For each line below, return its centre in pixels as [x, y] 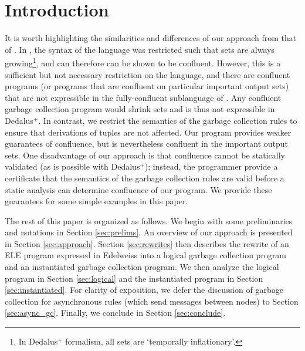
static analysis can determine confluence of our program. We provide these [138, 189]
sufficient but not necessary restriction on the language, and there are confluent [148, 74]
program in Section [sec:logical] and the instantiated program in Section [134, 278]
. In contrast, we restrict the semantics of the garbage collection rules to [168, 120]
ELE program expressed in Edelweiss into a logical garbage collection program [146, 255]
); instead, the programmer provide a [211, 166]
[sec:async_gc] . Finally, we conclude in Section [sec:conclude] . [115, 313]
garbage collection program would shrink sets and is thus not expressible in [140, 109]
